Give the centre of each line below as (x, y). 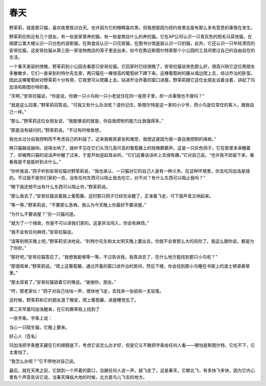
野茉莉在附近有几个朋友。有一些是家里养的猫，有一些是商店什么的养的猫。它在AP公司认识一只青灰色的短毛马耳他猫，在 (131, 36)
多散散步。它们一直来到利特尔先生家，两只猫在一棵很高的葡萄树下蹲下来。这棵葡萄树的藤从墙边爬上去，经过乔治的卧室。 (132, 73)
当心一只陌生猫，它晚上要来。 (39, 327)
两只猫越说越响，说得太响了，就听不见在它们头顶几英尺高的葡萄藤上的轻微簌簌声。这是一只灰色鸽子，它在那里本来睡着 (130, 148)
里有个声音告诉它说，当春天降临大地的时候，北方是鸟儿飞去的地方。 (78, 377)
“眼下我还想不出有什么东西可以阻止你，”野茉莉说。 (60, 187)
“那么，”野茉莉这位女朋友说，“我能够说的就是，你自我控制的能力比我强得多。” (86, 121)
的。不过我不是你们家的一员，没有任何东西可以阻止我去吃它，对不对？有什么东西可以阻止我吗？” (107, 178)
